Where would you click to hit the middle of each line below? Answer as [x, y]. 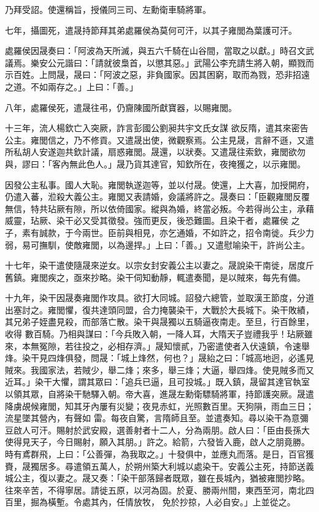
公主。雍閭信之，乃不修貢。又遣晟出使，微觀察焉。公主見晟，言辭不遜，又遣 [159, 139]
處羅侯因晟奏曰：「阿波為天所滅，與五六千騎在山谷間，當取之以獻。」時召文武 [159, 51]
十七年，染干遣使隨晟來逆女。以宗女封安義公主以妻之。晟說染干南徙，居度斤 [159, 265]
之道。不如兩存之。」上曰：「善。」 [71, 86]
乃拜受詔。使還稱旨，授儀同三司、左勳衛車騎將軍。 [108, 9]
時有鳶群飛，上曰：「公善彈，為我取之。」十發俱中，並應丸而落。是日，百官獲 [159, 454]
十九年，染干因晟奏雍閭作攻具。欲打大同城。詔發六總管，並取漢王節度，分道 [159, 298]
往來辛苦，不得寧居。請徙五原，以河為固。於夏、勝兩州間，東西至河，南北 [155, 490]
